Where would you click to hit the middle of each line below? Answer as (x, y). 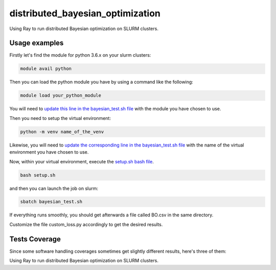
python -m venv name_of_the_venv (62, 132)
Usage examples (37, 43)
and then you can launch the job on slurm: (54, 188)
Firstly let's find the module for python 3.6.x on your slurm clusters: (80, 55)
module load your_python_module (61, 95)
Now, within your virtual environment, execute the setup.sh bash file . (82, 161)
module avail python (46, 69)
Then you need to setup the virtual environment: (60, 118)
